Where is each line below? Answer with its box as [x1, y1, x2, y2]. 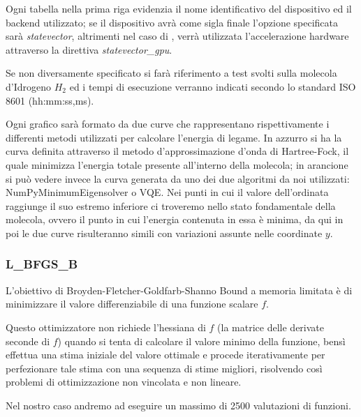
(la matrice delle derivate [217, 319, 325, 334]
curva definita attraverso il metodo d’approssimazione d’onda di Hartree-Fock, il [6, 144, 349, 158]
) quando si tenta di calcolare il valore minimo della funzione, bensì [57, 333, 346, 348]
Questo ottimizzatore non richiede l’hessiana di [6, 319, 206, 334]
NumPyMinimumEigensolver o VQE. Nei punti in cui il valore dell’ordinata [6, 185, 329, 199]
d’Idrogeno [6, 79, 52, 93]
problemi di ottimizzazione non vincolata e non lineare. [6, 374, 242, 389]
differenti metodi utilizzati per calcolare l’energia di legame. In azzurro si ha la [6, 130, 342, 144]
